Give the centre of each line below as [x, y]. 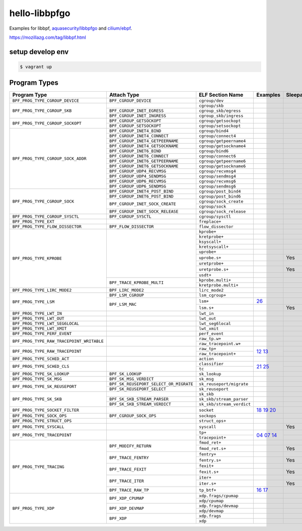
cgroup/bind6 [214, 151]
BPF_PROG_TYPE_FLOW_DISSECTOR [47, 227]
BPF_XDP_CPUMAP [127, 499]
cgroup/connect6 [217, 156]
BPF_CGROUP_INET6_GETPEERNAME [144, 161]
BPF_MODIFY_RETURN [130, 446]
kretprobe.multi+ [219, 285]
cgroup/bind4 [214, 131]
